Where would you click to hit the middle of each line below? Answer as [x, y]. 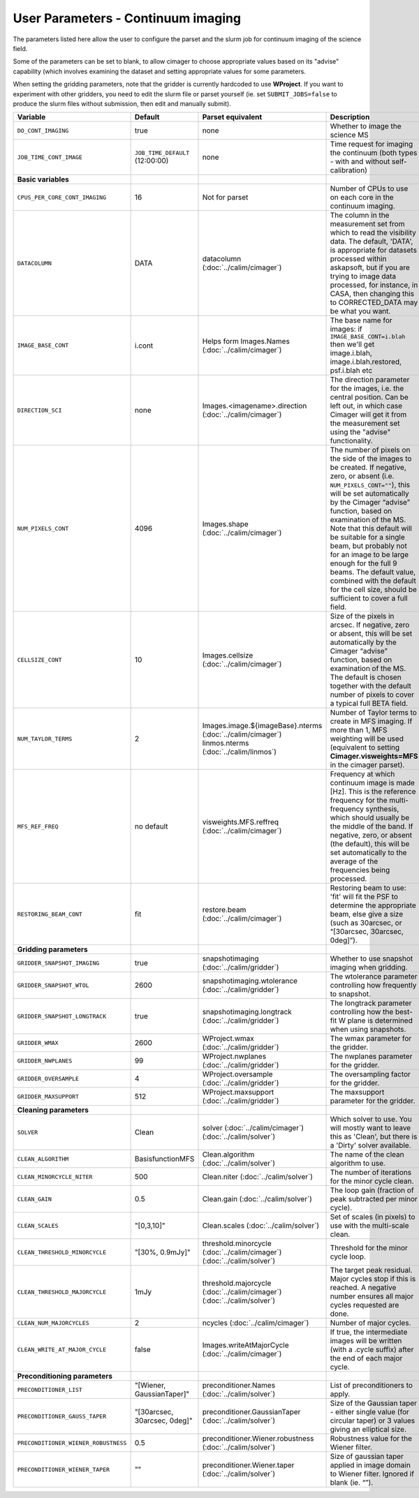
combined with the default [373, 581]
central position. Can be [369, 397]
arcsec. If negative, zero [370, 625]
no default [151, 826]
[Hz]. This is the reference [373, 792]
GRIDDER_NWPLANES [45, 1061]
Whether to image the [366, 126]
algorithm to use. [358, 1164]
